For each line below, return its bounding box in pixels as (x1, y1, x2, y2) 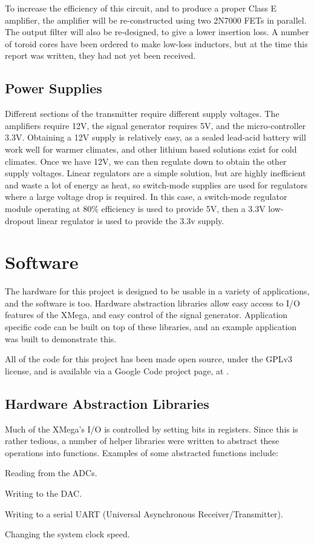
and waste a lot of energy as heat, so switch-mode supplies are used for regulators (5, 178, 308, 191)
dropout (5, 214, 34, 227)
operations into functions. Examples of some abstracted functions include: (5, 446, 278, 459)
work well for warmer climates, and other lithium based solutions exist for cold (5, 142, 297, 155)
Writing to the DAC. (5, 486, 82, 499)
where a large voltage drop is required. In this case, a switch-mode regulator (5, 190, 287, 203)
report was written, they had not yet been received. (5, 49, 196, 62)
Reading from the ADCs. (5, 466, 97, 479)
